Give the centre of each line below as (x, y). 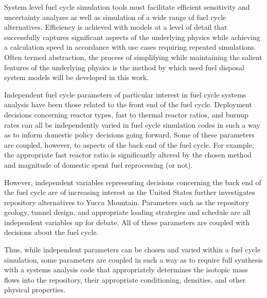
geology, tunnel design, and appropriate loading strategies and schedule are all (127, 212)
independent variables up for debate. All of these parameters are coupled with (127, 222)
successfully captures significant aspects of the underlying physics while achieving (132, 37)
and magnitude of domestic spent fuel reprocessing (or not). (99, 164)
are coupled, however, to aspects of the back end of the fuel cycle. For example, (129, 144)
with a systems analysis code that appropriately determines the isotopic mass (126, 270)
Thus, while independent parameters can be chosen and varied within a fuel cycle (132, 250)
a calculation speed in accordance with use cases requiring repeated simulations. (130, 47)
